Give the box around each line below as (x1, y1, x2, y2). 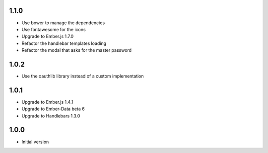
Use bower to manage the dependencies (21, 20, 105, 26)
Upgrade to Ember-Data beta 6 (21, 106, 85, 112)
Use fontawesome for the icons (21, 26, 86, 32)
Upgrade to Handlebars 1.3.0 (21, 113, 80, 118)
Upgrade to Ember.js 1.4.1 (21, 99, 73, 105)
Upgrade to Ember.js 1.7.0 (21, 34, 74, 39)
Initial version (21, 139, 49, 145)
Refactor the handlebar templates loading (21, 40, 107, 46)
